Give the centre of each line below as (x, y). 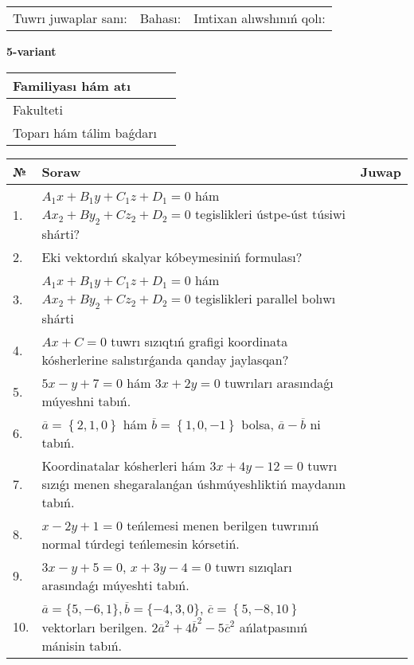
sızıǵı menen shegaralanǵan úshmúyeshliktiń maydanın (194, 483)
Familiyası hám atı (72, 85)
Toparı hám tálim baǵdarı (85, 132)
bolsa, (258, 424)
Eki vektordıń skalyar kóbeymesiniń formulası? (172, 256)
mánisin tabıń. (82, 645)
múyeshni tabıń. (86, 401)
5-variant (31, 51)
